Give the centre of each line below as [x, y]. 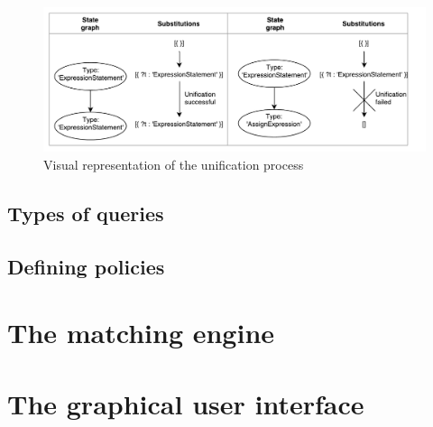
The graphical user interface [186, 403]
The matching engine [141, 333]
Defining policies [86, 266]
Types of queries [86, 213]
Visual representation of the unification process [174, 164]
